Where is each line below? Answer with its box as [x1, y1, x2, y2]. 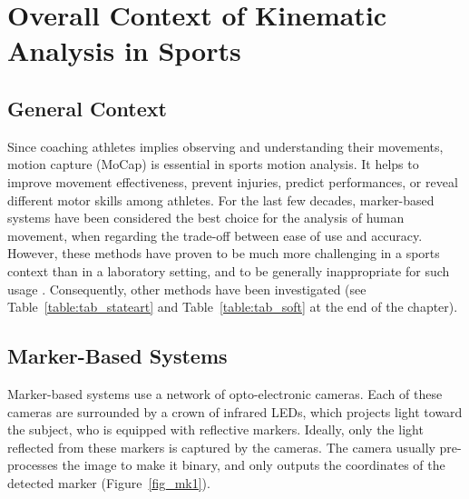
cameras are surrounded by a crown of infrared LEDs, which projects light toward [7, 402, 463, 421]
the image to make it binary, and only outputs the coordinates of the [62, 455, 445, 474]
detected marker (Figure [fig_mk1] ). [7, 473, 210, 492]
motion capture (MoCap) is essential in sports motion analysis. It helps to [7, 155, 419, 174]
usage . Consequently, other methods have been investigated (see [7, 279, 366, 298]
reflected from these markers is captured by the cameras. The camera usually [7, 437, 435, 456]
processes [7, 455, 58, 474]
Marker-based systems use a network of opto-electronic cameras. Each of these [7, 384, 443, 403]
